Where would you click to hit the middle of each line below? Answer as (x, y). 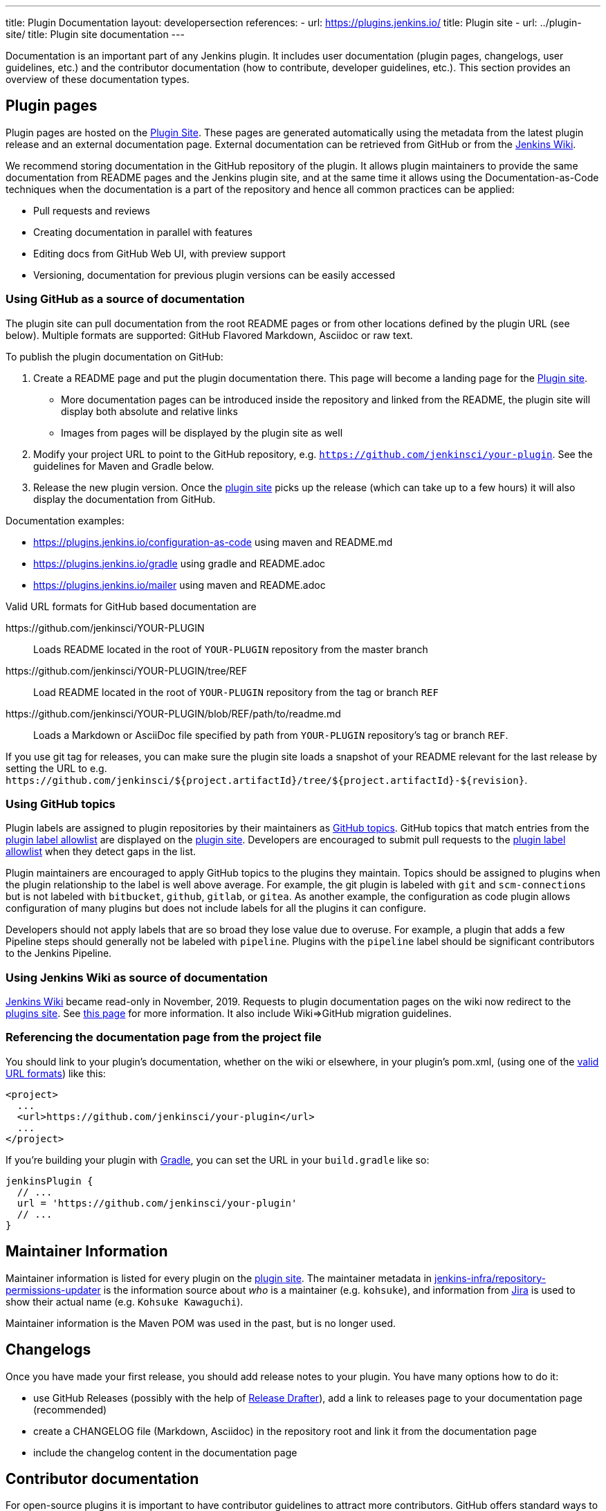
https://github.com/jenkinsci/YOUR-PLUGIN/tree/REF (127, 670)
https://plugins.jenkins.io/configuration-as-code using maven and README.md (213, 542)
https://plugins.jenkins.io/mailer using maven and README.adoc (180, 585)
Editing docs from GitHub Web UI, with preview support (159, 253)
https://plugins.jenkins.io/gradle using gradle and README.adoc (180, 563)
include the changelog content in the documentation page (165, 1452)
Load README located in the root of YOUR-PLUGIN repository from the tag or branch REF (236, 692)
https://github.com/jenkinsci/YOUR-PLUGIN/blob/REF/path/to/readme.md (173, 713)
